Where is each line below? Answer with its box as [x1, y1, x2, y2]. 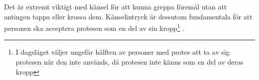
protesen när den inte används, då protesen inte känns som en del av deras [15, 57, 244, 67]
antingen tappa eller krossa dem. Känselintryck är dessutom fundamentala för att [4, 11, 253, 21]
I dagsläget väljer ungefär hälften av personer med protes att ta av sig [15, 47, 230, 57]
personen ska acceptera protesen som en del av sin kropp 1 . [4, 21, 185, 33]
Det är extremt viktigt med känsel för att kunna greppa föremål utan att [4, 1, 227, 11]
